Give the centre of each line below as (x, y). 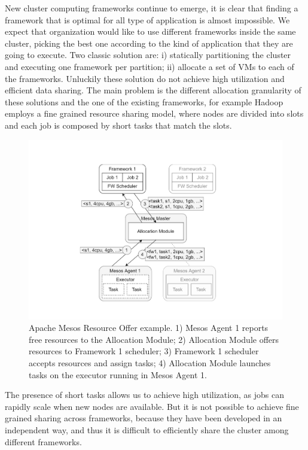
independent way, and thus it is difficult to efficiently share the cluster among (147, 429)
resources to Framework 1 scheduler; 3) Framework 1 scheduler (144, 351)
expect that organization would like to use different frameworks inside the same (150, 31)
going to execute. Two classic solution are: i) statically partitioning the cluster (148, 55)
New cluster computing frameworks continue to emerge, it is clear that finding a (152, 8)
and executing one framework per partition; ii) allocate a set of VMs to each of (150, 66)
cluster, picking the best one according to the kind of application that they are (149, 43)
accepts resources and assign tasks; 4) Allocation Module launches (150, 362)
